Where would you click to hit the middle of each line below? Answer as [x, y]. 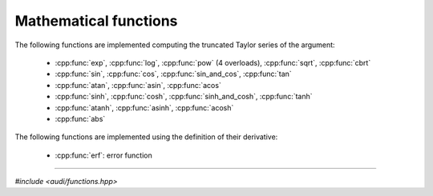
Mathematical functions [96, 21]
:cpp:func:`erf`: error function [103, 155]
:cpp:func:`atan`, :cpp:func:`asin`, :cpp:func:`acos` [138, 85]
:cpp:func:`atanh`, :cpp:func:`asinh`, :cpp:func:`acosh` [144, 107]
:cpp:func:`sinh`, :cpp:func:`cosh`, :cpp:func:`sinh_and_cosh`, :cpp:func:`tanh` [184, 97]
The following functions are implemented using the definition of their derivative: [146, 137]
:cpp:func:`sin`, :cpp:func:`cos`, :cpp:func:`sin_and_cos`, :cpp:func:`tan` [173, 74]
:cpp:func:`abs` [80, 118]
